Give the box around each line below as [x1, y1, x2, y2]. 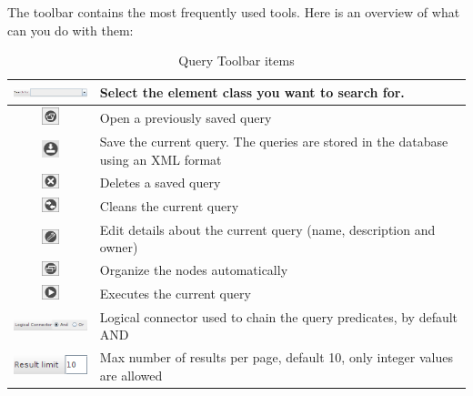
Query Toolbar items [178, 51, 295, 70]
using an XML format [99, 149, 222, 168]
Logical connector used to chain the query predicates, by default [99, 307, 458, 326]
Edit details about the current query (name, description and [99, 219, 436, 239]
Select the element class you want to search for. [99, 82, 405, 101]
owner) [99, 238, 138, 257]
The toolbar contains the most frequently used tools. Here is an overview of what [7, 3, 460, 21]
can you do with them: [7, 20, 134, 39]
